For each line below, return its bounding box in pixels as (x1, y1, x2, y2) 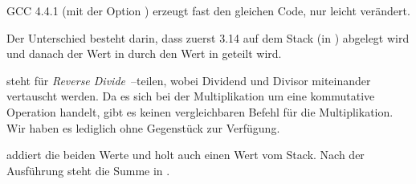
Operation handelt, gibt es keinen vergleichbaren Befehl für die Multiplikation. (6, 103, 394, 120)
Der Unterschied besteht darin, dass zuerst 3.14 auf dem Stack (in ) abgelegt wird (6, 29, 410, 46)
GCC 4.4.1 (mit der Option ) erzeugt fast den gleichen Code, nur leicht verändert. (6, 2, 410, 18)
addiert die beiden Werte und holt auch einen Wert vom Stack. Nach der (6, 146, 365, 163)
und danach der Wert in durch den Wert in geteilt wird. (6, 45, 282, 62)
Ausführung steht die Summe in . (6, 162, 170, 178)
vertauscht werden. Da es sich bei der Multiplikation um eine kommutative (6, 88, 375, 104)
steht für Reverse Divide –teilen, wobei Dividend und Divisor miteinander (6, 72, 371, 88)
